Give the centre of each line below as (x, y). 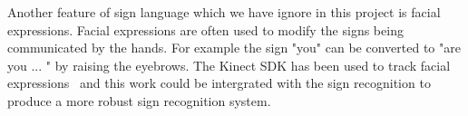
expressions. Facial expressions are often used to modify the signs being (205, 29)
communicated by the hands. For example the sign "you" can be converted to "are (234, 48)
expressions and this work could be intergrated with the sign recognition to (219, 83)
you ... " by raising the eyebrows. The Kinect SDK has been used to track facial (229, 65)
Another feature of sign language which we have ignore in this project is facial (224, 12)
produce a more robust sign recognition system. (139, 100)
